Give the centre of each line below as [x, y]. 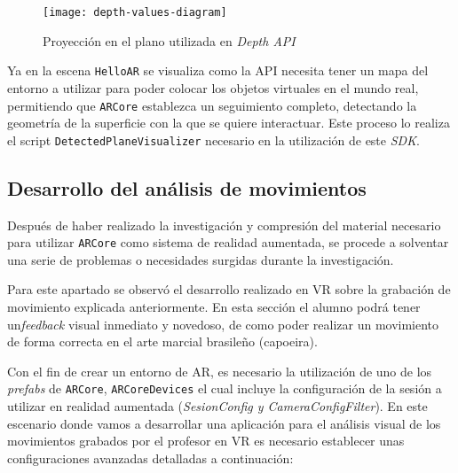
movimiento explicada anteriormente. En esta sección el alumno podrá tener [214, 307]
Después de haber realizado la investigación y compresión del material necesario [224, 225]
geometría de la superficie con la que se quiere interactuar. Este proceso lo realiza [229, 123]
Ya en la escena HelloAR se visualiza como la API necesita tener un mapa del [218, 70]
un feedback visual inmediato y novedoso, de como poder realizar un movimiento [223, 324]
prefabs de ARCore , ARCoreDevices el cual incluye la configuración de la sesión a [225, 388]
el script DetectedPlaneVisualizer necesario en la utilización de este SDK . [213, 140]
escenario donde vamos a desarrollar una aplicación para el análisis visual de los [224, 423]
